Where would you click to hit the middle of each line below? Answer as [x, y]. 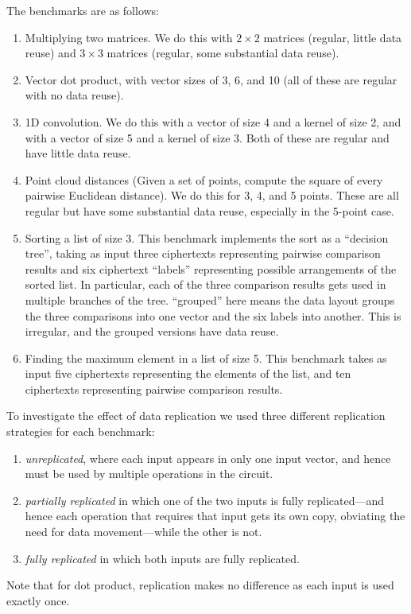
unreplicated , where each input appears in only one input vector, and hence [208, 458]
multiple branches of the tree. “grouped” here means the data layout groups [210, 299]
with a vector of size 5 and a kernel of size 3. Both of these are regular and [207, 137]
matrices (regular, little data [333, 37]
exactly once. [38, 600]
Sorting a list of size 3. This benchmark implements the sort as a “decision [207, 237]
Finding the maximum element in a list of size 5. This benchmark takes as [206, 358]
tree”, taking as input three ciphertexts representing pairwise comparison [203, 253]
